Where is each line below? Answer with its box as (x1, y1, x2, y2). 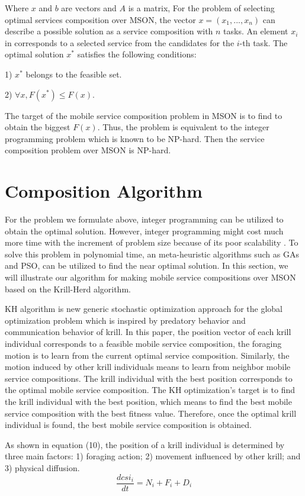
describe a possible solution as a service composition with (5, 25, 213, 37)
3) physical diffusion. (5, 461, 80, 474)
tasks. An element (223, 25, 288, 37)
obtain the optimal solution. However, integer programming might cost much (5, 224, 284, 237)
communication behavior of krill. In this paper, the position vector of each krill (5, 326, 291, 338)
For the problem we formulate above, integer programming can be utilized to (5, 213, 284, 226)
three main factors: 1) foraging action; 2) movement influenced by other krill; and (5, 450, 301, 462)
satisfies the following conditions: (77, 48, 197, 60)
